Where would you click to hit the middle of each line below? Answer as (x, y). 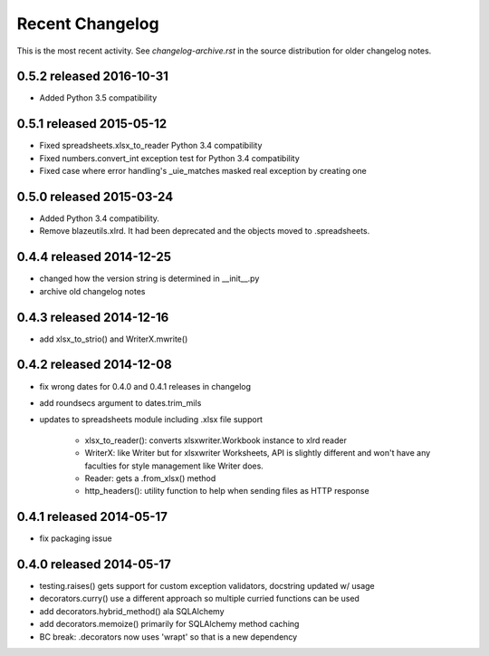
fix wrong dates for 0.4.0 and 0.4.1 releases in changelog (145, 386)
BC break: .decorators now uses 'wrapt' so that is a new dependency (168, 637)
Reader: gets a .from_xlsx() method (150, 478)
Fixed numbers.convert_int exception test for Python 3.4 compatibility (170, 158)
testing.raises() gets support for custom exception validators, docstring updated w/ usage (207, 586)
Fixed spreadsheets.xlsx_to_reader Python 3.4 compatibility (151, 146)
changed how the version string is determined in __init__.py (149, 279)
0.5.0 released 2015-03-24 (95, 196)
